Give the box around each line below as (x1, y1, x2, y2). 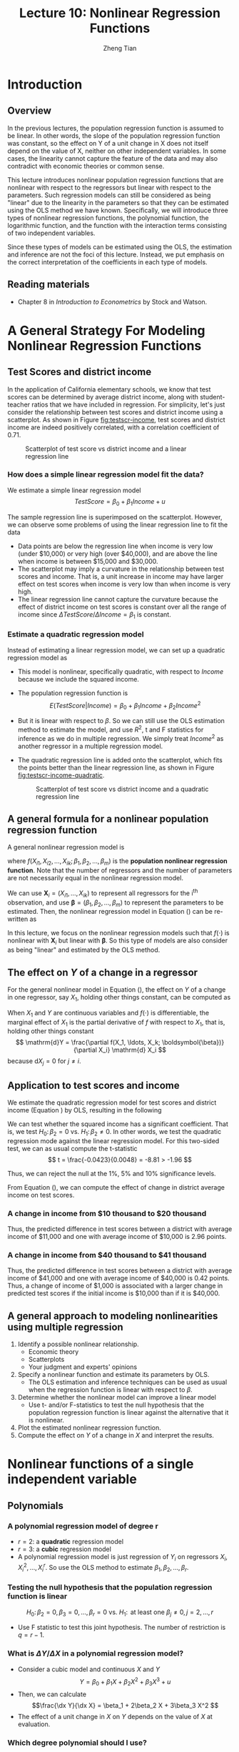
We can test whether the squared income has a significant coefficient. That (7, 1120, 228, 1128)
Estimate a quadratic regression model (7, 629, 144, 639)
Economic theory (28, 1348, 79, 1356)
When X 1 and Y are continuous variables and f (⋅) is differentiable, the (7, 1008, 209, 1019)
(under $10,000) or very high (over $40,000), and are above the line (17, 549, 218, 558)
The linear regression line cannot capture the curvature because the (17, 594, 219, 603)
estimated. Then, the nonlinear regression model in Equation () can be (7, 907, 213, 916)
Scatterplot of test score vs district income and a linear (25, 444, 187, 453)
